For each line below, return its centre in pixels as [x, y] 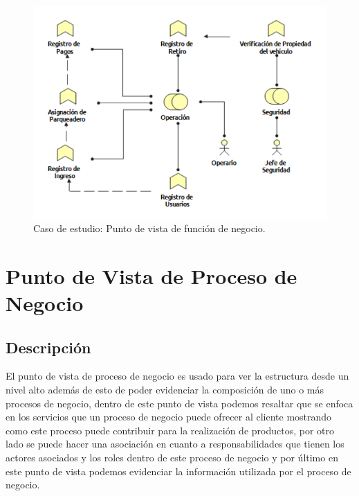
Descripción [48, 347]
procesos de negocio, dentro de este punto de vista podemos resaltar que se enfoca [179, 403]
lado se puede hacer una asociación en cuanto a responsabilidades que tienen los [175, 444]
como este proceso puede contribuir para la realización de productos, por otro [170, 430]
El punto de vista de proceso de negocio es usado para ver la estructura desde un [177, 376]
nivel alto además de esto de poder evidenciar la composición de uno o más [165, 390]
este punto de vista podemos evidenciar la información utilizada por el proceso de [178, 471]
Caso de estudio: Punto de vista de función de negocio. [149, 228]
